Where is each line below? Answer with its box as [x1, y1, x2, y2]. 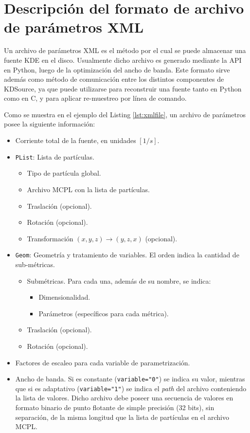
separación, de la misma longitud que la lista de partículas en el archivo [15, 412, 229, 422]
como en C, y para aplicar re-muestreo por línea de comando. [4, 93, 187, 103]
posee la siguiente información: [4, 119, 95, 129]
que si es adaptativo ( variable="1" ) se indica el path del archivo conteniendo [15, 383, 247, 393]
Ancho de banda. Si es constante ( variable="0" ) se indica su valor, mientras [15, 374, 245, 384]
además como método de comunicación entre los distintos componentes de [4, 74, 224, 84]
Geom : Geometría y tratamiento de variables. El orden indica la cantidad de [15, 250, 239, 260]
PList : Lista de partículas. [15, 151, 94, 162]
